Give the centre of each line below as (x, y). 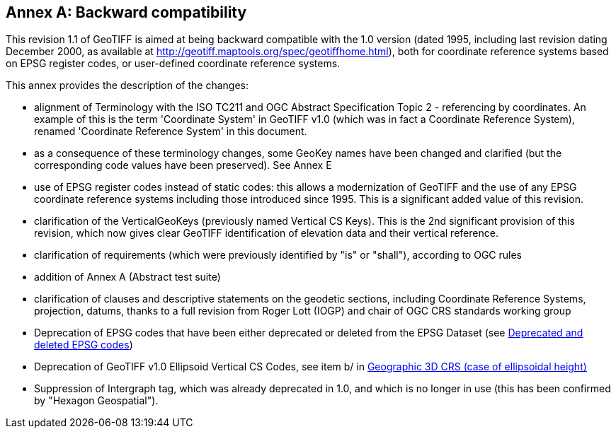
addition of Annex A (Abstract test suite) (127, 277)
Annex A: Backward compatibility (126, 12)
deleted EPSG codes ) (84, 345)
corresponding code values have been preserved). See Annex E (183, 165)
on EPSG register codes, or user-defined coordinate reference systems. (173, 64)
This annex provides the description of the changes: (127, 86)
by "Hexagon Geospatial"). (96, 401)
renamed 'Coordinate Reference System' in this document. (171, 131)
